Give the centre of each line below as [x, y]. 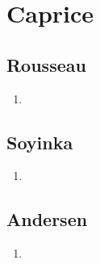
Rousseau [46, 64]
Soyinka [40, 142]
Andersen [47, 219]
